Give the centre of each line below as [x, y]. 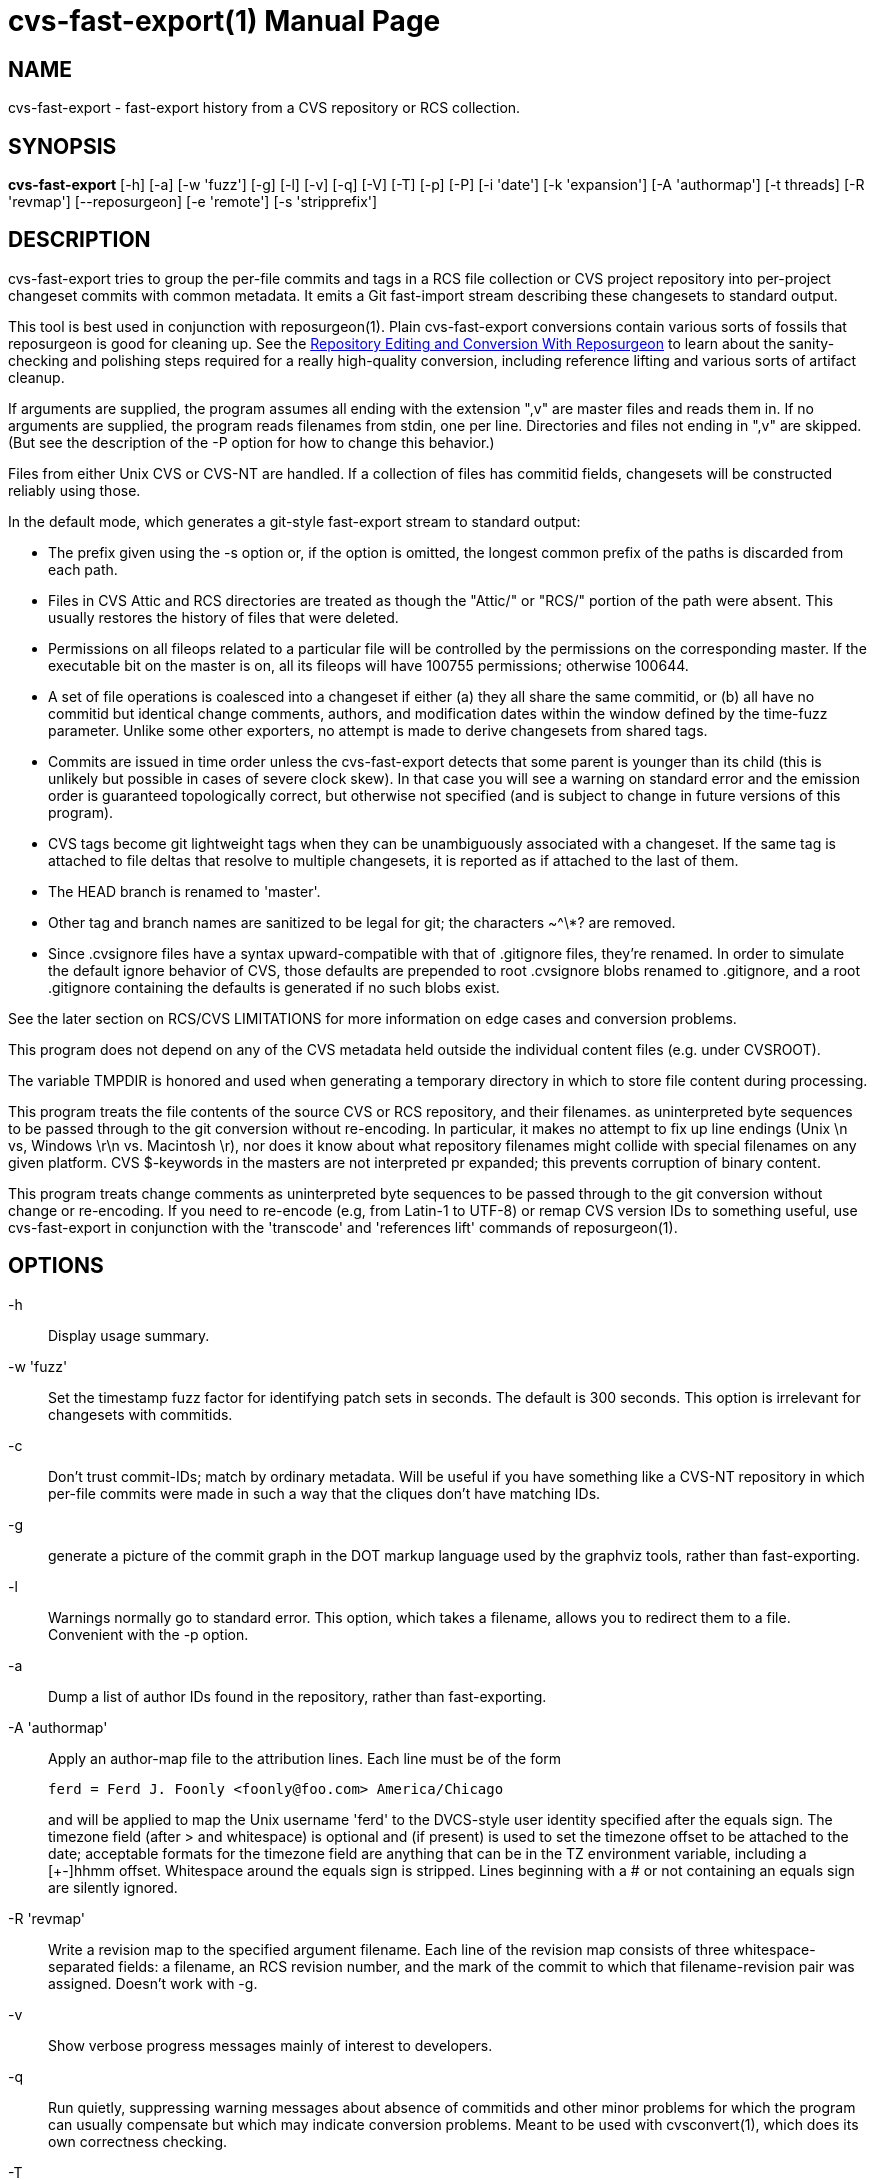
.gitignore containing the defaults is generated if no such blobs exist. [274, 987]
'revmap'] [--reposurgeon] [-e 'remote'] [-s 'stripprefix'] [193, 202]
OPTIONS [56, 1266]
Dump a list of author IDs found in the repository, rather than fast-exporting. [297, 1696]
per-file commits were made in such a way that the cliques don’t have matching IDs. [324, 1493]
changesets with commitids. [140, 1414]
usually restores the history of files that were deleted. [223, 617]
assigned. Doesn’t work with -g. [153, 1983]
